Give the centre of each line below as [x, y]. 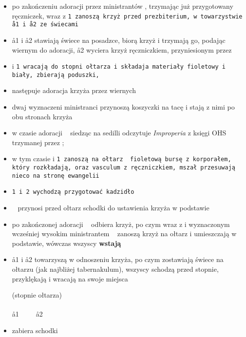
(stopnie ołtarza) [37, 295]
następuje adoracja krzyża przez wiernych [74, 90]
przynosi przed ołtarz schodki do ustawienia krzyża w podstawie [114, 207]
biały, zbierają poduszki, [56, 75]
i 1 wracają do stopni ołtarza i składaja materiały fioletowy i [119, 66]
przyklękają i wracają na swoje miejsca [70, 278]
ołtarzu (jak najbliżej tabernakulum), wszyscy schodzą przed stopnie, [115, 269]
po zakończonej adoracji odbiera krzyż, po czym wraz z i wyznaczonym [121, 224]
